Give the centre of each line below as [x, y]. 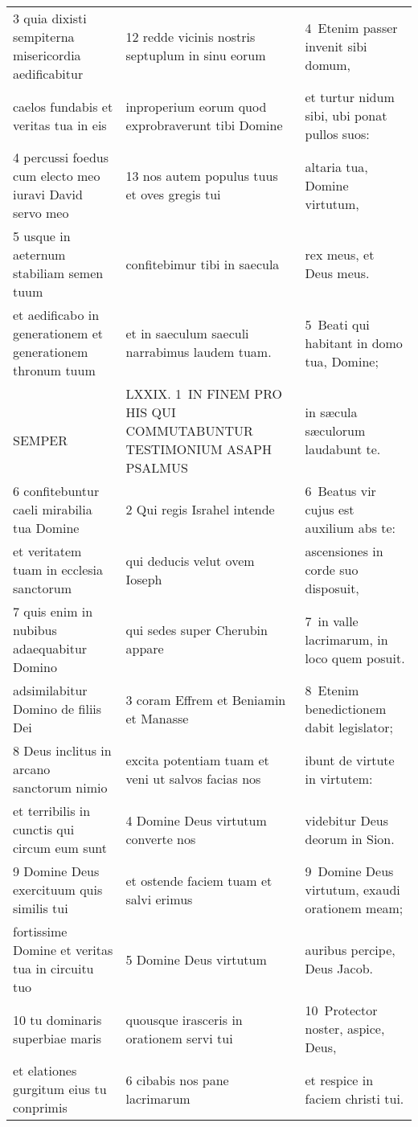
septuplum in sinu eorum [196, 55]
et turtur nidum [350, 97]
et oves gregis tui [173, 194]
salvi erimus [159, 899]
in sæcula [331, 412]
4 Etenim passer [351, 27]
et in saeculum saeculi [187, 333]
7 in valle [332, 621]
